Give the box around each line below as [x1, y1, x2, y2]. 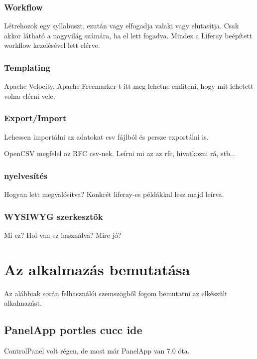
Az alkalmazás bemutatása [4, 259, 190, 279]
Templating [4, 61, 51, 73]
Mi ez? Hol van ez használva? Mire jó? [4, 229, 122, 240]
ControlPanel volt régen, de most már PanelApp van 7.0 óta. [4, 345, 190, 356]
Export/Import [4, 112, 67, 124]
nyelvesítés [4, 169, 48, 181]
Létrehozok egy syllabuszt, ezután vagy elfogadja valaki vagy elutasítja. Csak [4, 20, 239, 31]
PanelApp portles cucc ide [4, 322, 142, 338]
